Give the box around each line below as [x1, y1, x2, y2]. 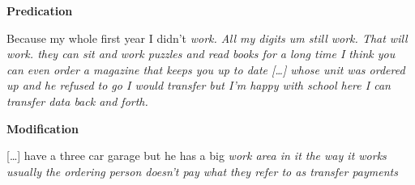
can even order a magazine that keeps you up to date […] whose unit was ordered [6, 61, 405, 78]
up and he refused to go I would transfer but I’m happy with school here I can [6, 77, 391, 94]
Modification [6, 120, 79, 137]
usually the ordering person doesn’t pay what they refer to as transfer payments [6, 162, 398, 179]
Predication [6, 2, 73, 19]
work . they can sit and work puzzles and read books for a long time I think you [6, 45, 396, 62]
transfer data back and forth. [6, 92, 148, 109]
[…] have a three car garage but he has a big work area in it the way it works [6, 147, 387, 164]
